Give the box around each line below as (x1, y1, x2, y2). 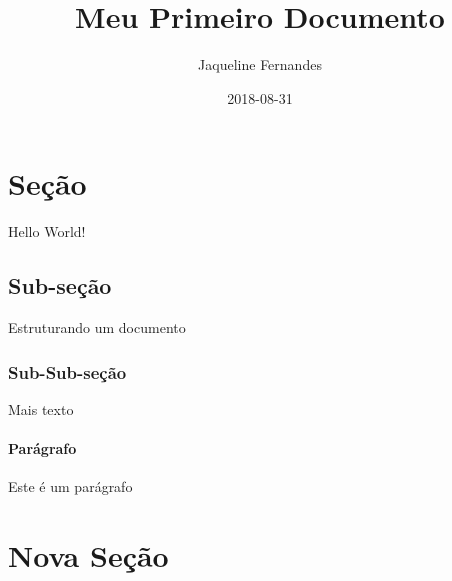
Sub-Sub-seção (8, 359, 127, 384)
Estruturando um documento (8, 317, 186, 338)
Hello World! (8, 221, 86, 242)
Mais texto (8, 398, 74, 419)
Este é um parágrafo (8, 476, 133, 497)
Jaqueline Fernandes (198, 54, 322, 75)
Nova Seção (8, 535, 169, 576)
